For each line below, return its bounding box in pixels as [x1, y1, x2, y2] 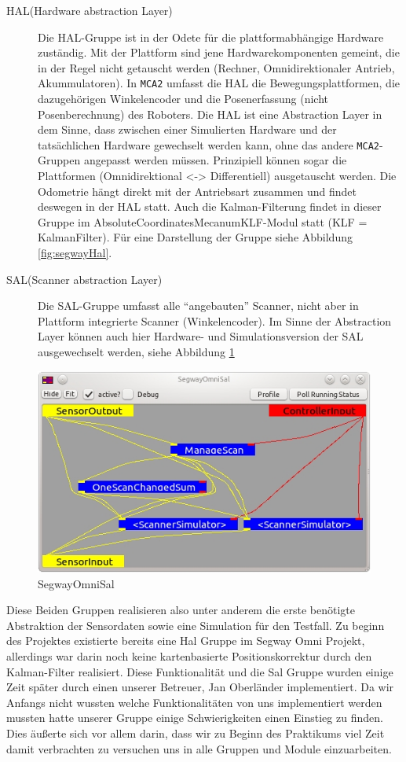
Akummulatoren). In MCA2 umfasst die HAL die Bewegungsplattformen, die [38, 75, 401, 91]
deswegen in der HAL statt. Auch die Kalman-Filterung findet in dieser [38, 198, 382, 215]
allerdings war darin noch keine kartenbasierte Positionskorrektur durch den [6, 647, 372, 664]
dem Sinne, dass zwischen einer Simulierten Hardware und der [38, 121, 337, 138]
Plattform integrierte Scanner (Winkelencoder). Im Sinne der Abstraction [38, 312, 392, 329]
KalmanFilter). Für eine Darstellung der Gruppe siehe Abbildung [38, 229, 353, 245]
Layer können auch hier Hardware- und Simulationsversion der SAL [38, 328, 364, 344]
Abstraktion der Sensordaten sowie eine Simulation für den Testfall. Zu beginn [6, 617, 385, 633]
